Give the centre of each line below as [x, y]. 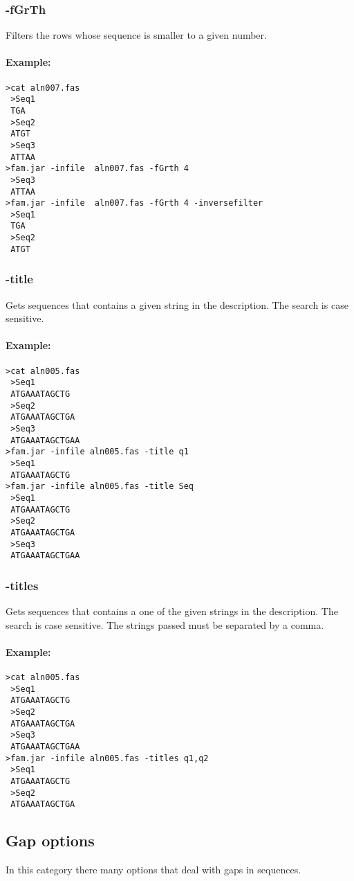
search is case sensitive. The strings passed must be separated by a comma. [165, 624]
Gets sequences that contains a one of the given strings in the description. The [172, 611]
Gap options [50, 840]
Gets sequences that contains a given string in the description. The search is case [177, 304]
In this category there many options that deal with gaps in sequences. [153, 870]
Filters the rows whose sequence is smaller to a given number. [136, 35]
